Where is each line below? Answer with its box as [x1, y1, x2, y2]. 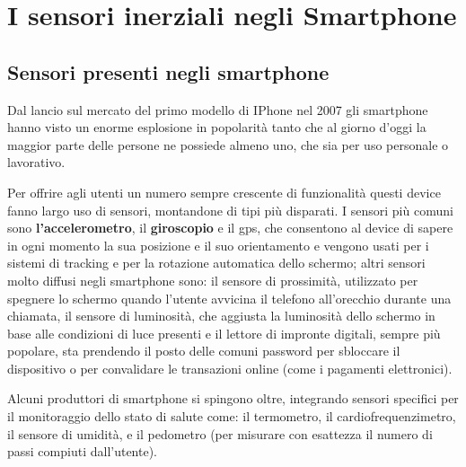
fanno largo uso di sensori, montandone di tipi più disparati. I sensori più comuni [7, 200, 453, 219]
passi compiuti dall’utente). [7, 442, 158, 461]
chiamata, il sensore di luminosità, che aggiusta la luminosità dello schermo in [7, 306, 435, 325]
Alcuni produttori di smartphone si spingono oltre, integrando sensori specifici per [7, 389, 459, 408]
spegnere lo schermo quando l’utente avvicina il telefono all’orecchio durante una [7, 288, 452, 307]
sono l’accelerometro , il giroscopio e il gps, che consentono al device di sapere [7, 218, 453, 237]
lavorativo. [7, 153, 66, 172]
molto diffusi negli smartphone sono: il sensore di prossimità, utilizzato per [7, 270, 418, 289]
